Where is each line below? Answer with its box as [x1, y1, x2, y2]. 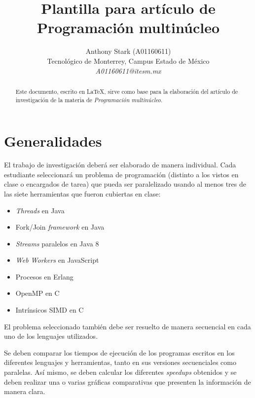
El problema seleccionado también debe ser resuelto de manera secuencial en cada [4, 321, 251, 331]
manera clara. [4, 386, 45, 397]
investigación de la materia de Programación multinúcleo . [15, 95, 163, 104]
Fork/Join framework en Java [15, 222, 105, 232]
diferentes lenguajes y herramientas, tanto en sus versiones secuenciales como [4, 357, 236, 367]
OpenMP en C [15, 288, 60, 298]
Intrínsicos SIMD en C [15, 305, 84, 315]
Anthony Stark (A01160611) [85, 46, 171, 56]
